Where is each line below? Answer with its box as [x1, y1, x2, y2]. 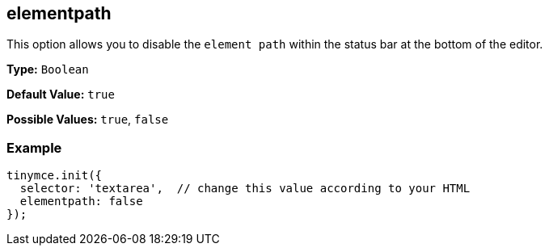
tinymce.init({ [6, 169, 103, 183]
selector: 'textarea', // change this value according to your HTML [19, 182, 471, 195]
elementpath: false [19, 195, 143, 208]
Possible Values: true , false [6, 112, 169, 127]
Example [6, 139, 62, 156]
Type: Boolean [6, 62, 89, 77]
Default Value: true [6, 87, 115, 102]
